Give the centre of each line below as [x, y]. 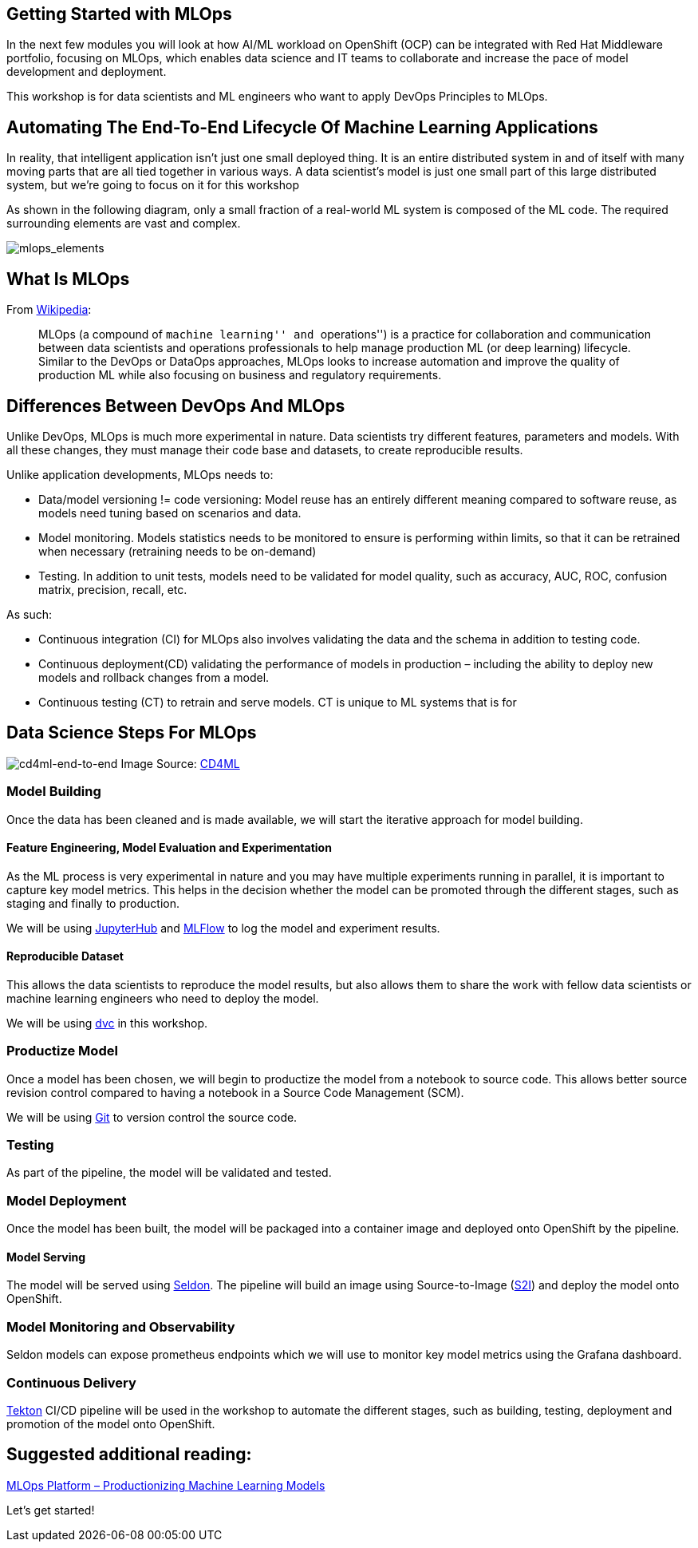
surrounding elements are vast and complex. [124, 224]
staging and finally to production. [93, 903]
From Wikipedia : [49, 310]
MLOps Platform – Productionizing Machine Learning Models [166, 1485]
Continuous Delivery [71, 1382]
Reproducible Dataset [65, 956]
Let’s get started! [51, 1510]
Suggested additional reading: [129, 1455]
